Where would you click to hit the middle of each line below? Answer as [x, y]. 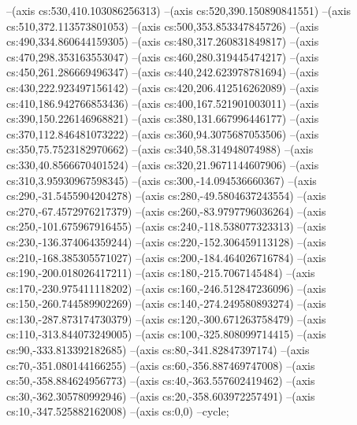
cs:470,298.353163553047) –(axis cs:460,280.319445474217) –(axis [163, 56]
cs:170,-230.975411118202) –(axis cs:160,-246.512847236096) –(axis [166, 288]
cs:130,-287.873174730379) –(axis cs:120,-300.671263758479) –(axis [166, 318]
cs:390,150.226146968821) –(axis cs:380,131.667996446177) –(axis [163, 118]
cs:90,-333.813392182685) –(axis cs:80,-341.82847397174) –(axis [158, 350]
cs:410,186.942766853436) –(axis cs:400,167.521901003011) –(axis [163, 103]
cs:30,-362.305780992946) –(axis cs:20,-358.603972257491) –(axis [161, 395]
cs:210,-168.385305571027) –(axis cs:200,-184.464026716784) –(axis [166, 257]
